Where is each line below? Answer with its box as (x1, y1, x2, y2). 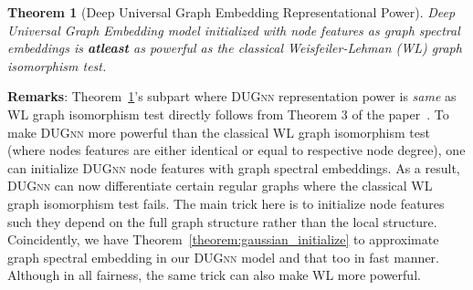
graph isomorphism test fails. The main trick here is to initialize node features (7, 193, 445, 212)
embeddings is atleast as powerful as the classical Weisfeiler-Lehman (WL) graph (7, 38, 462, 57)
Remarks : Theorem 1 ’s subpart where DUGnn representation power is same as (7, 87, 457, 106)
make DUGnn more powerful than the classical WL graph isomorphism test (7, 122, 430, 141)
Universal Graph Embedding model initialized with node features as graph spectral (7, 20, 460, 39)
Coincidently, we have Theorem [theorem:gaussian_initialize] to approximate (7, 230, 439, 249)
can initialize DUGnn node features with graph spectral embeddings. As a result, (7, 158, 460, 177)
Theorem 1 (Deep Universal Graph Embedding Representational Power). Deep (7, 3, 456, 21)
